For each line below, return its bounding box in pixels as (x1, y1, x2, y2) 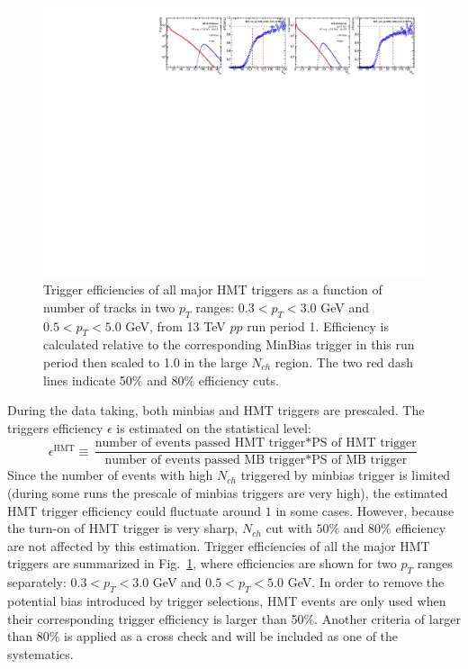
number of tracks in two (43, 297, 175, 316)
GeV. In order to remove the (287, 573, 445, 592)
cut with (265, 519, 312, 538)
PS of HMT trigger (311, 437, 417, 450)
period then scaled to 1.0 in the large (43, 353, 247, 372)
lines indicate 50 (43, 370, 132, 389)
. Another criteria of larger (314, 609, 461, 628)
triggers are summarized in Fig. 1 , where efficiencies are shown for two (7, 554, 397, 573)
